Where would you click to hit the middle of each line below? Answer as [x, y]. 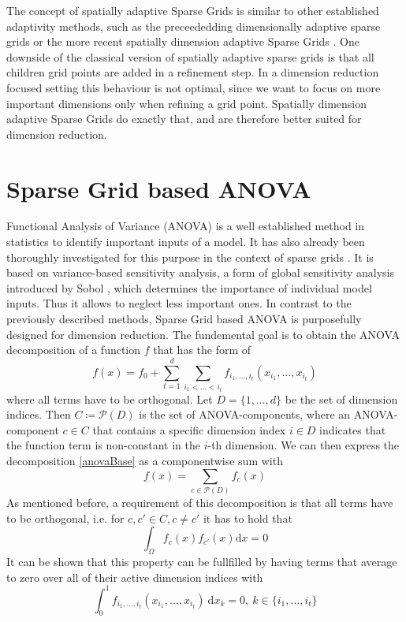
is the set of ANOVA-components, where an [245, 414]
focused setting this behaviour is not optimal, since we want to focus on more [194, 87]
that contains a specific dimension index [189, 429]
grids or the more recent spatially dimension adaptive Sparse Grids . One [183, 41]
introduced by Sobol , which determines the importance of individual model [189, 287]
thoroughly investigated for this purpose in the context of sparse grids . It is [190, 257]
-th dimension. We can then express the [304, 445]
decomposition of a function [74, 350]
